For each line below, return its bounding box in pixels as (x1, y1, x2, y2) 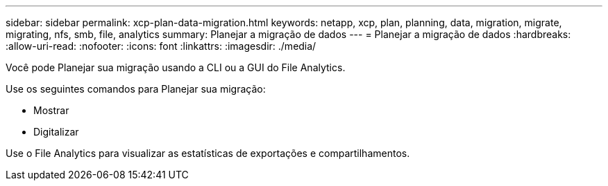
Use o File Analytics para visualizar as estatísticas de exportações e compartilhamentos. (6, 147, 410, 159)
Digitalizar (33, 126, 79, 138)
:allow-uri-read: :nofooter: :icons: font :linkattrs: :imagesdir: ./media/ (6, 40, 316, 52)
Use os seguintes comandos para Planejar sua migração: (6, 83, 266, 95)
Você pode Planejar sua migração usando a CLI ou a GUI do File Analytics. (6, 62, 346, 73)
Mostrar (33, 104, 69, 116)
